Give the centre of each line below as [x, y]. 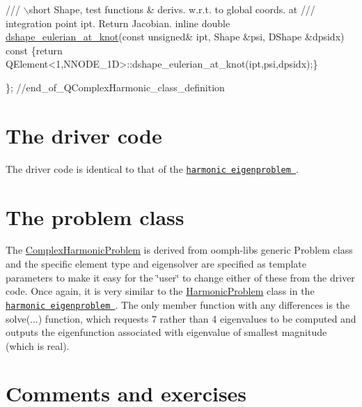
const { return [34, 50]
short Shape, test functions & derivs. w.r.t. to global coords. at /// [172, 9]
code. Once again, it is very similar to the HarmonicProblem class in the [160, 291]
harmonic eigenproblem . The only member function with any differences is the [178, 304]
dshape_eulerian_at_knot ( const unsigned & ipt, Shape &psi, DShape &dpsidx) [175, 37]
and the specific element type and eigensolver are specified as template [156, 264]
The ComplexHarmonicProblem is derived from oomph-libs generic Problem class [179, 250]
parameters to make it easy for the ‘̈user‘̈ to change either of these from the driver [180, 277]
